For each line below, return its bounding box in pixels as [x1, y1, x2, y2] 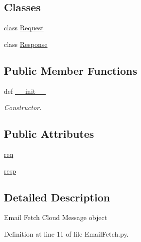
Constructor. [4, 102, 42, 112]
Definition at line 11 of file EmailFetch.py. [4, 228, 129, 239]
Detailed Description [4, 189, 110, 204]
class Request [4, 22, 44, 33]
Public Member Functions [4, 63, 137, 78]
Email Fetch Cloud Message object [4, 212, 107, 222]
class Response [4, 39, 48, 49]
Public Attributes [4, 126, 94, 141]
